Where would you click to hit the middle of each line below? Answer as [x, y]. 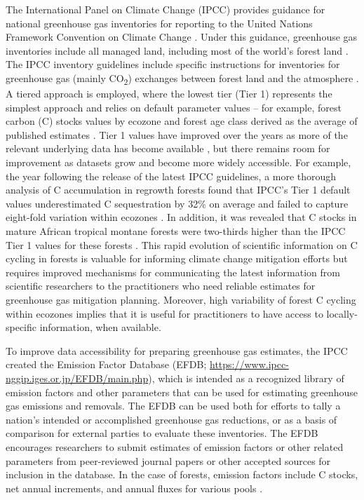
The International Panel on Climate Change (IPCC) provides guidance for [166, 9]
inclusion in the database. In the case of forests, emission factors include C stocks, [182, 474]
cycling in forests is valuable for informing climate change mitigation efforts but [177, 258]
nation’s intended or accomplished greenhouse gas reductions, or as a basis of [171, 419]
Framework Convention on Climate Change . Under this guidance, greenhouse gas [182, 37]
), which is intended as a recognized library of [246, 378]
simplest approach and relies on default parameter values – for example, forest [174, 107]
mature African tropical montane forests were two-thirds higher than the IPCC [176, 231]
